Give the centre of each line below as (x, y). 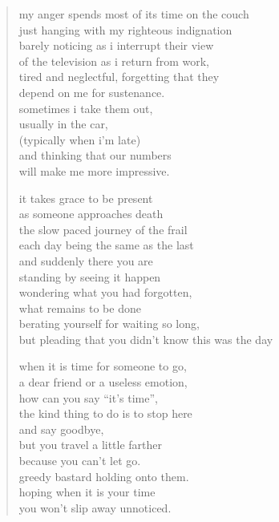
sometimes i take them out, (86, 108)
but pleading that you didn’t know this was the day (146, 339)
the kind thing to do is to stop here (105, 413)
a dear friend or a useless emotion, (103, 382)
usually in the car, (63, 124)
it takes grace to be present (86, 198)
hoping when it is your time (87, 492)
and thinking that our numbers (95, 155)
